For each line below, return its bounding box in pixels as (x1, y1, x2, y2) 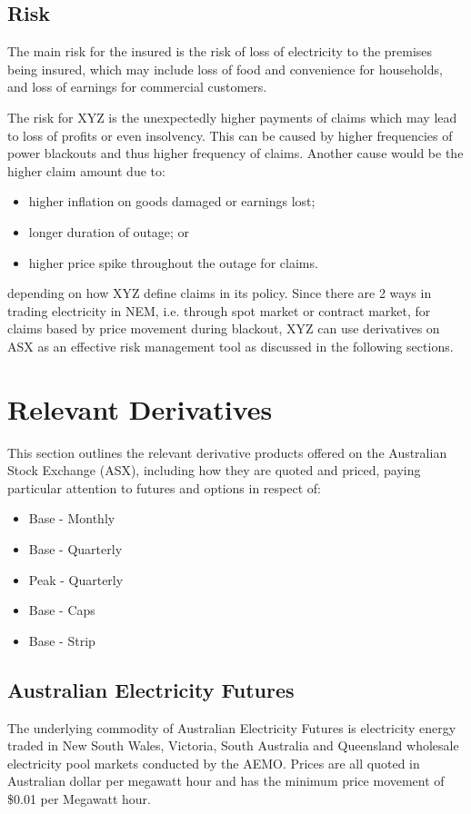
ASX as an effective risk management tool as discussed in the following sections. (7, 336, 454, 355)
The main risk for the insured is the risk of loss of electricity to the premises (7, 42, 433, 61)
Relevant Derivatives (7, 390, 273, 427)
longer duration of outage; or (28, 222, 190, 241)
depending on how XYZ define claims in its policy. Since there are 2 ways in (7, 283, 432, 303)
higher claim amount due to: (7, 161, 165, 180)
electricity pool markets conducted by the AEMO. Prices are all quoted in (7, 753, 420, 772)
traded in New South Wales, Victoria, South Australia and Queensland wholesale (7, 736, 459, 755)
